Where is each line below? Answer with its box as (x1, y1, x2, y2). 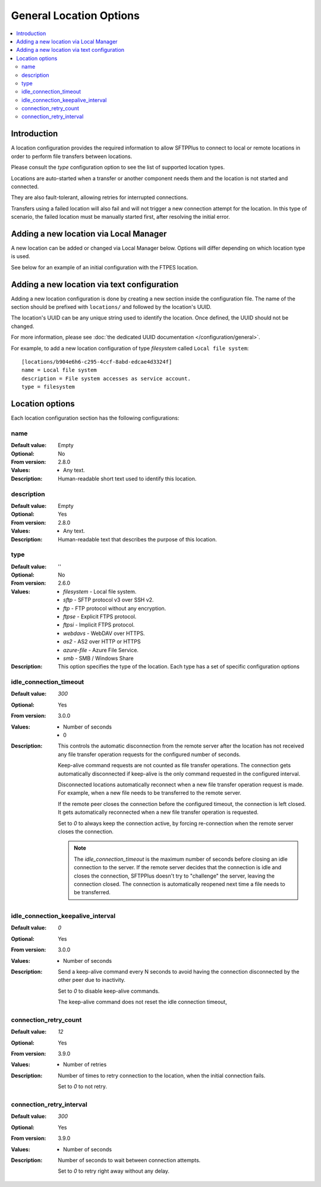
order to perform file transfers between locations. (11, 153, 133, 160)
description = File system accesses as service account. (21, 375, 191, 382)
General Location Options (11, 9, 140, 22)
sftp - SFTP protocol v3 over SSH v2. (63, 596, 154, 603)
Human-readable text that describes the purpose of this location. (58, 535, 217, 543)
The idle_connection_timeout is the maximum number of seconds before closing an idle (74, 856, 288, 863)
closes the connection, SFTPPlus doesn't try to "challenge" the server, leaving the (74, 872, 275, 879)
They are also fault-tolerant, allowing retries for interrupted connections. (11, 194, 188, 201)
